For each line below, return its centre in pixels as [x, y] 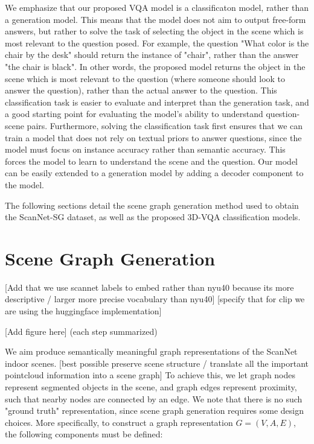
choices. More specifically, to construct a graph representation [119, 422]
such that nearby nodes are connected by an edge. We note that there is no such [154, 398]
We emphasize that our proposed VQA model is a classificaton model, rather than [157, 7]
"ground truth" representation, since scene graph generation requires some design [155, 411]
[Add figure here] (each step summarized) [81, 331]
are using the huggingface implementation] [83, 311]
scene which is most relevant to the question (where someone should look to [145, 78]
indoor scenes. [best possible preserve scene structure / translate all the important [157, 363]
